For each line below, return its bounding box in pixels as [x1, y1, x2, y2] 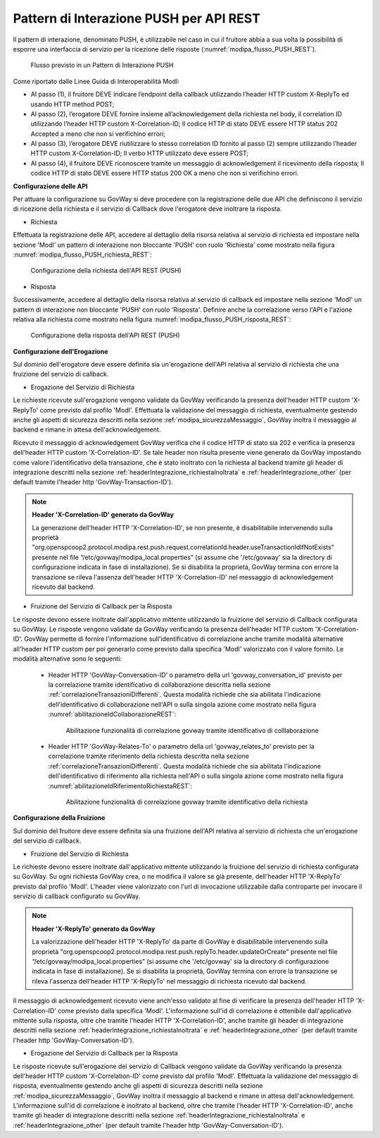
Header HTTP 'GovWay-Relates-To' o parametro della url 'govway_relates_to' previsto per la [48, 742, 315, 750]
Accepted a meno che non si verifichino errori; [30, 129, 165, 137]
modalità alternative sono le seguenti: [13, 654, 122, 663]
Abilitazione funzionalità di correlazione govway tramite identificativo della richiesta [65, 797, 308, 806]
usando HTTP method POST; [30, 99, 115, 109]
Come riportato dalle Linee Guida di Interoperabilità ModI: [13, 77, 179, 85]
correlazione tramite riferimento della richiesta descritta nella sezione [48, 752, 250, 761]
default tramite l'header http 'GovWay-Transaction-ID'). [13, 478, 174, 487]
